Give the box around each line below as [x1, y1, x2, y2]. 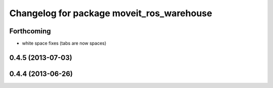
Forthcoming [9, 27, 51, 35]
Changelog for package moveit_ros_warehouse [9, 8, 212, 19]
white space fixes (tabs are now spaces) [22, 40, 107, 47]
